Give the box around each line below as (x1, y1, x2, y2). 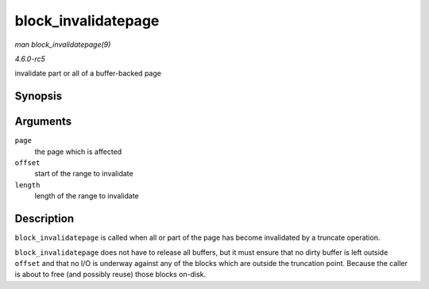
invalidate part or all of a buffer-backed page (14, 68, 162, 79)
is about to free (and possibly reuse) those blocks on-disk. (14, 270, 207, 279)
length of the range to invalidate (34, 191, 139, 201)
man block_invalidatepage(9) (14, 40, 111, 49)
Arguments (14, 115, 72, 129)
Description (14, 212, 75, 225)
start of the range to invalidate (34, 169, 134, 179)
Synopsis (14, 90, 63, 103)
